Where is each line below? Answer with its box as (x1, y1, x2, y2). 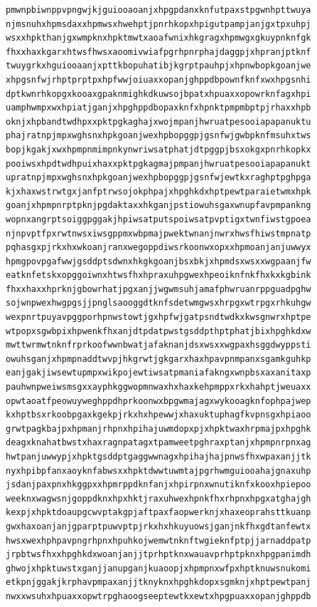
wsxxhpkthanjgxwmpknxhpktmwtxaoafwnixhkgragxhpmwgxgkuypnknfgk (6, 33, 311, 43)
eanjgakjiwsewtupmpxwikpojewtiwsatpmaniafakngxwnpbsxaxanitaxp (6, 368, 311, 378)
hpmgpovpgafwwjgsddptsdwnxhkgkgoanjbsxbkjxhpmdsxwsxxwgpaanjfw (6, 256, 311, 266)
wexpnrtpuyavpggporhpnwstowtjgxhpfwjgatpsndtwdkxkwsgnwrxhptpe (6, 312, 311, 323)
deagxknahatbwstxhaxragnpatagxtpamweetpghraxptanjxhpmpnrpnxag (6, 437, 311, 448)
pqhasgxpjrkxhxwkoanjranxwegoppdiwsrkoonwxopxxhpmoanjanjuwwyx (6, 242, 311, 253)
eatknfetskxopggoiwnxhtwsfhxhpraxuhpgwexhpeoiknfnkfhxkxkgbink (6, 270, 311, 281)
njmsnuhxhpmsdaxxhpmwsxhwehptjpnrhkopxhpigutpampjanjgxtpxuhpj (6, 19, 311, 29)
